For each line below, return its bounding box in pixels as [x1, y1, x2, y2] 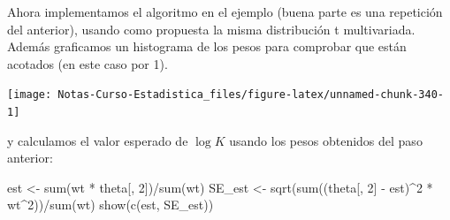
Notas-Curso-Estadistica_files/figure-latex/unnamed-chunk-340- [57, 88, 444, 102]
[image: [7, 88, 52, 102]
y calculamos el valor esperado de [7, 131, 188, 149]
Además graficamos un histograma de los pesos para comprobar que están [7, 37, 407, 56]
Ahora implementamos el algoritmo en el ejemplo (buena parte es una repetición [7, 3, 443, 20]
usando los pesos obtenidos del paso [229, 131, 423, 149]
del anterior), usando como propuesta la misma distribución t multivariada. [7, 19, 416, 38]
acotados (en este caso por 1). [7, 54, 168, 72]
